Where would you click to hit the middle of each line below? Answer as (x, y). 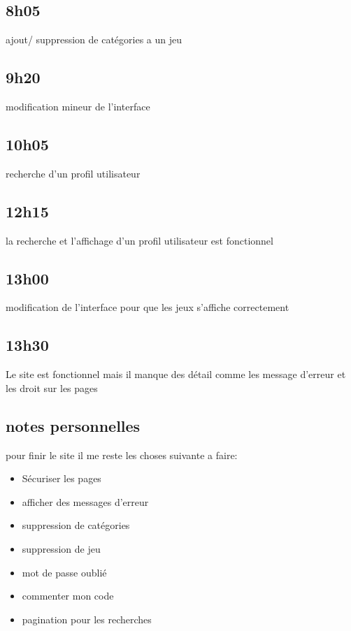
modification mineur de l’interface (78, 106)
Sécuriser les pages (62, 478)
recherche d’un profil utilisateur (73, 173)
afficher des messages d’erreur (85, 501)
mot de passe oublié (64, 572)
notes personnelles (73, 425)
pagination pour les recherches (87, 619)
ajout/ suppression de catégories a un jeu (94, 39)
